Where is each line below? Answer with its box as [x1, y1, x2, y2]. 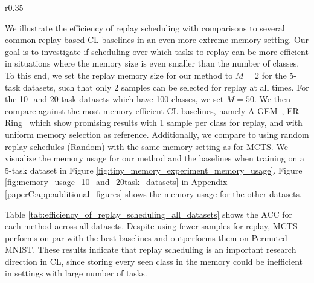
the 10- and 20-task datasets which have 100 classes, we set [5, 93, 224, 105]
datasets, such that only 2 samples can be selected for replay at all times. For [23, 80, 309, 93]
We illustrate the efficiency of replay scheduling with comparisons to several [5, 21, 285, 34]
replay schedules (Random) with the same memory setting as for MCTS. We [5, 140, 288, 152]
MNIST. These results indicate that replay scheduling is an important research [5, 243, 296, 256]
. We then [254, 93, 290, 105]
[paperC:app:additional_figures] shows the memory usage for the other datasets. [5, 187, 302, 200]
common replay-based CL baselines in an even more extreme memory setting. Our [5, 33, 309, 46]
